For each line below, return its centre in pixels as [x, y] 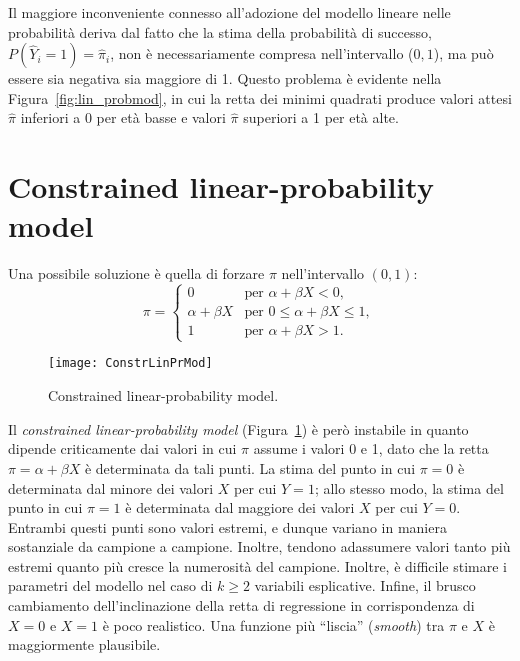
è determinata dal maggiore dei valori [240, 507]
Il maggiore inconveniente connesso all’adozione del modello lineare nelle [229, 12]
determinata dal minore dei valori [111, 487]
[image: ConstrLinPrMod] [130, 363]
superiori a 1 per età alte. [321, 117]
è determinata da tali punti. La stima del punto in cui [250, 467]
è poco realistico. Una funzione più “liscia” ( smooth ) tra [273, 624]
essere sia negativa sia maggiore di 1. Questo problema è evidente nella [225, 78]
